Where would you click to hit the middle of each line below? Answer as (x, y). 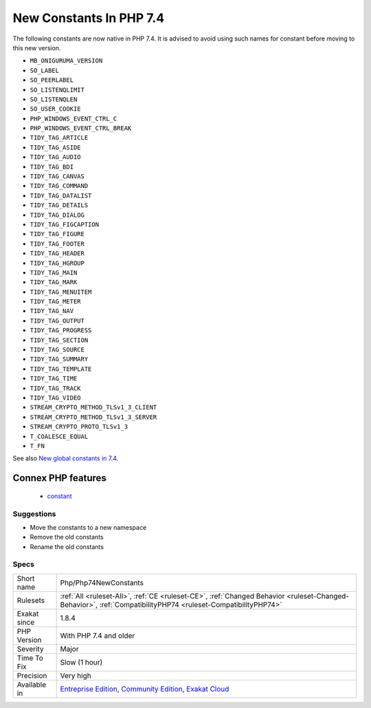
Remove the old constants (67, 537)
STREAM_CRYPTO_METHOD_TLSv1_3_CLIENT (93, 407)
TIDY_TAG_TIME (54, 379)
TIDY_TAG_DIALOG (57, 215)
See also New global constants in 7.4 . (66, 458)
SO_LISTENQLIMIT (57, 90)
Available (32, 685)
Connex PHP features (59, 478)
